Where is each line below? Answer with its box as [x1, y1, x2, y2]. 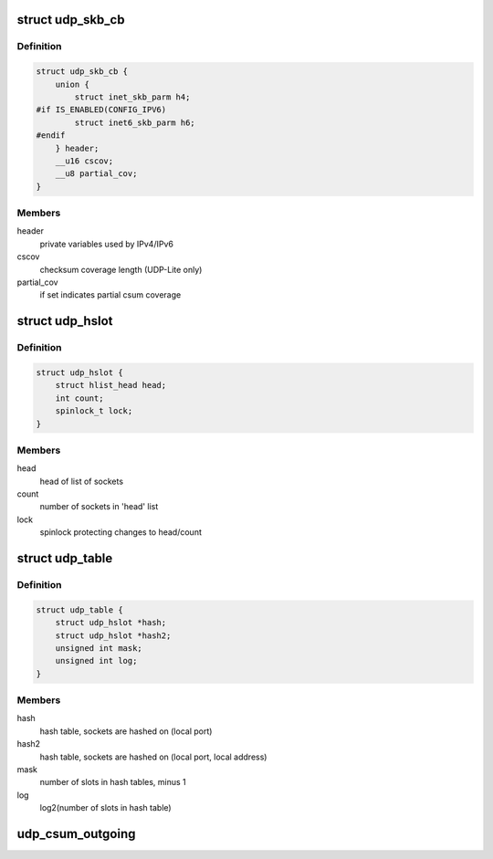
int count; [55, 393, 104, 403]
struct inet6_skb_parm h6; [74, 117, 195, 128]
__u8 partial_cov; [55, 169, 138, 179]
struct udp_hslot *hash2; [55, 630, 172, 641]
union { [55, 79, 90, 89]
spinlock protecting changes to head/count [39, 527, 203, 538]
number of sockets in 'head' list [39, 501, 159, 512]
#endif [36, 131, 66, 141]
